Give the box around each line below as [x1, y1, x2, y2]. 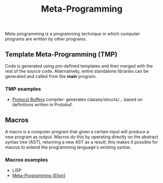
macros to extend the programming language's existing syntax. [5, 145, 132, 150]
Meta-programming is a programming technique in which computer [5, 31, 140, 37]
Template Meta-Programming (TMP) [5, 50, 118, 58]
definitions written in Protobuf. [12, 102, 73, 108]
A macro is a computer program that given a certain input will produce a [5, 129, 149, 135]
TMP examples [5, 85, 41, 92]
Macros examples [5, 157, 48, 164]
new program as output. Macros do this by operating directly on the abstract [5, 134, 158, 140]
